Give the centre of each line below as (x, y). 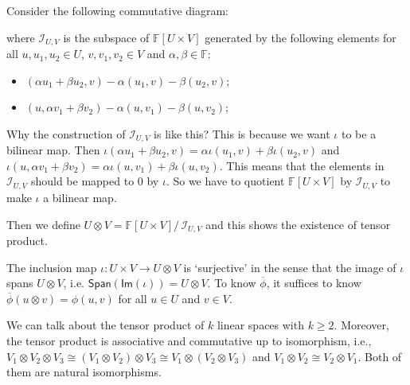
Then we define (43, 224)
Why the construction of (66, 133)
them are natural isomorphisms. (84, 372)
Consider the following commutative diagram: (117, 10)
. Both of (380, 356)
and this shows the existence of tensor (298, 224)
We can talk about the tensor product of (105, 325)
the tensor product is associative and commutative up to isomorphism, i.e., (189, 340)
